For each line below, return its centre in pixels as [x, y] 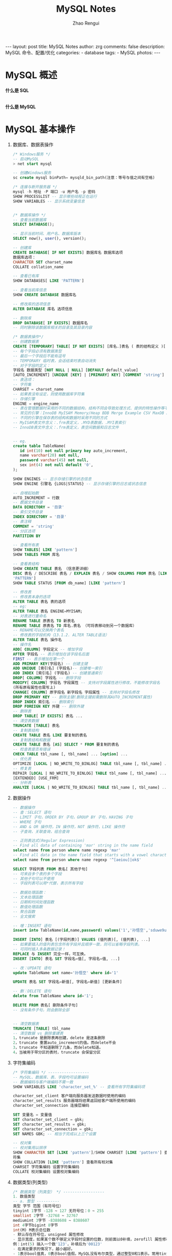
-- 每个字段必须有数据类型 [37, 351]
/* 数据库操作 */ [29, 215]
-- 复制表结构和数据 [31, 740]
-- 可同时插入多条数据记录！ [39, 949]
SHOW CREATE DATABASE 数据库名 [45, 295]
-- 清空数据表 [26, 1024]
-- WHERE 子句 [27, 822]
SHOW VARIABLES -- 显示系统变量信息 [49, 201]
